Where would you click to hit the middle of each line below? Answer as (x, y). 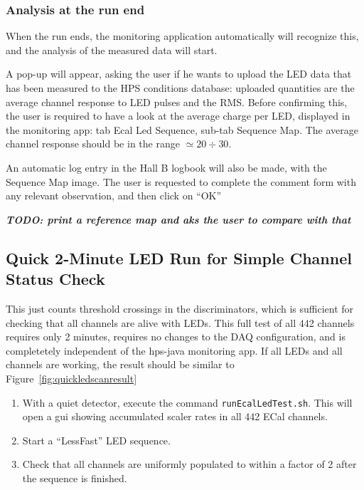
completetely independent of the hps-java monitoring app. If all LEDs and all (174, 350)
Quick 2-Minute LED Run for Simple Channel (179, 257)
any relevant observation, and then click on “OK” (114, 196)
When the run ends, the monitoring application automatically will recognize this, (182, 36)
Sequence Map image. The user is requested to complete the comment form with (181, 181)
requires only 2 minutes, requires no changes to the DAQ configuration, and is (176, 337)
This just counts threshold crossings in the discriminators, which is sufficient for (180, 308)
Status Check (55, 279)
